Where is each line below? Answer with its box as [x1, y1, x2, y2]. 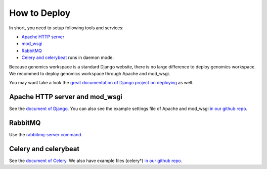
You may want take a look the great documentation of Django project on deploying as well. [9, 80, 194, 86]
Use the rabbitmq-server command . [9, 132, 83, 138]
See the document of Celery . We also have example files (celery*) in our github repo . [9, 158, 182, 164]
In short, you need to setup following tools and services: [9, 25, 124, 31]
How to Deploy [9, 7, 71, 18]
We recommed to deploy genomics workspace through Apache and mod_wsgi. [9, 70, 170, 76]
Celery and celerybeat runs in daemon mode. [21, 55, 114, 60]
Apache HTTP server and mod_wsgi [9, 93, 123, 101]
